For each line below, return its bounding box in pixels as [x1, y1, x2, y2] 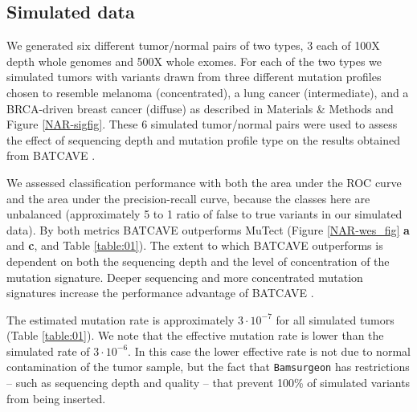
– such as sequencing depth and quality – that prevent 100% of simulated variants [6, 374, 411, 391]
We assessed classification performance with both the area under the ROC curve [6, 173, 402, 190]
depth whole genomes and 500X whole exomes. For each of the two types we [6, 52, 382, 69]
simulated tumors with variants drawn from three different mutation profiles [6, 68, 382, 85]
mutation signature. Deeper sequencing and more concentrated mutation [6, 268, 363, 285]
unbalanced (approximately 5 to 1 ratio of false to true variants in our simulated [6, 206, 403, 222]
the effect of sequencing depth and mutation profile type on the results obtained [6, 131, 400, 148]
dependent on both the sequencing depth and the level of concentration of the [6, 252, 390, 269]
